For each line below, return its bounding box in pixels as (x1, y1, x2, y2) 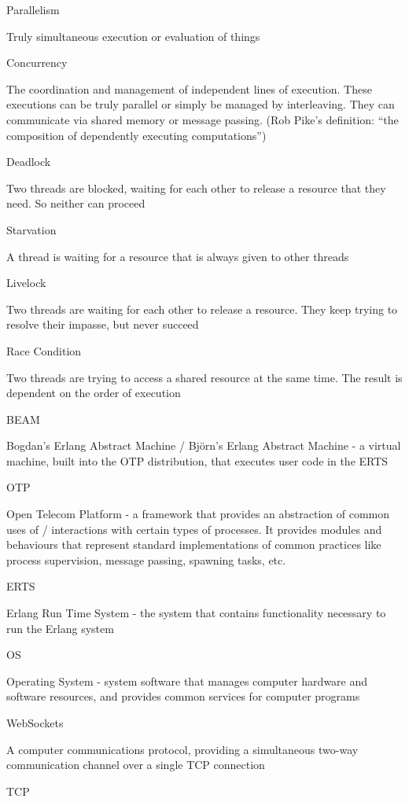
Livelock (6, 274, 46, 291)
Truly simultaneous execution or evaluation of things (6, 28, 260, 44)
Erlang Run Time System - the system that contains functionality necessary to (6, 605, 386, 621)
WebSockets (6, 715, 64, 730)
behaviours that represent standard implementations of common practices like (6, 536, 381, 553)
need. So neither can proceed (6, 195, 146, 212)
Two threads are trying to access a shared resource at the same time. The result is (6, 369, 403, 385)
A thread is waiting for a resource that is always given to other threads (6, 248, 349, 264)
